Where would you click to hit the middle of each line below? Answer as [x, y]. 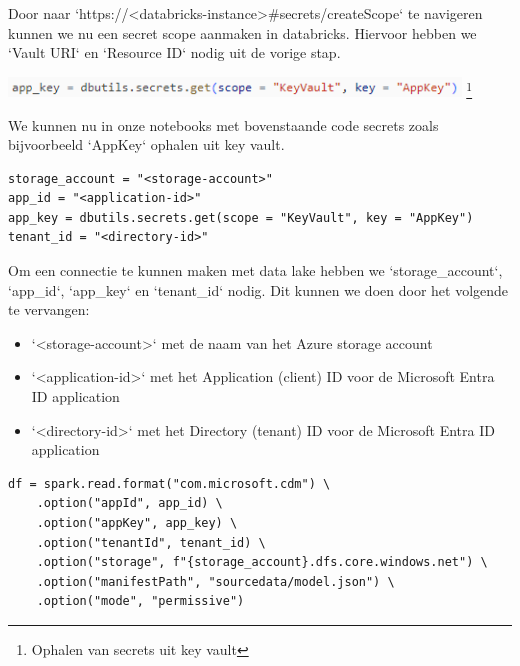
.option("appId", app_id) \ [129, 503]
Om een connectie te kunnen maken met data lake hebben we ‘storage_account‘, [255, 270]
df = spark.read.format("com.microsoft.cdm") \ [169, 483]
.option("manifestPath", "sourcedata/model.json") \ [215, 581]
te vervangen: [49, 309]
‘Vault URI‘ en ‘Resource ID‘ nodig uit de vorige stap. [174, 52]
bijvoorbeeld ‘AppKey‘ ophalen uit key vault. [146, 144]
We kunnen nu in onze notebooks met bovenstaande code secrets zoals [223, 124]
